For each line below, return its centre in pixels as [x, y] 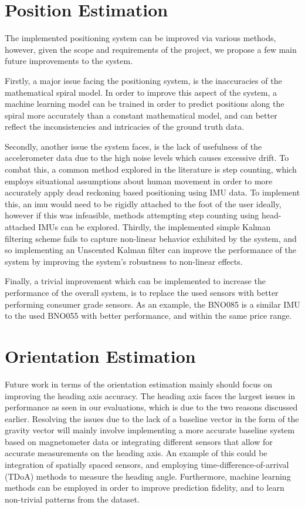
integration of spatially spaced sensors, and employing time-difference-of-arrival [147, 465]
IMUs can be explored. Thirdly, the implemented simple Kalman [155, 227]
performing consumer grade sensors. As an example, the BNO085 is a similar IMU [152, 304]
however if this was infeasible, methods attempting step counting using [132, 215]
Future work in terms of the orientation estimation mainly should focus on [139, 384]
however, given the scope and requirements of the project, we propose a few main [151, 49]
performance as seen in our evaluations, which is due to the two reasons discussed [151, 407]
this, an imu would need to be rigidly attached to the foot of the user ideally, [143, 203]
